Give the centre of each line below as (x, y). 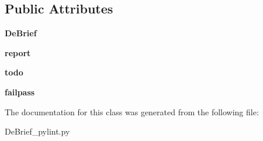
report (18, 52)
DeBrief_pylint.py (37, 131)
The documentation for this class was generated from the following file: (132, 111)
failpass (20, 92)
